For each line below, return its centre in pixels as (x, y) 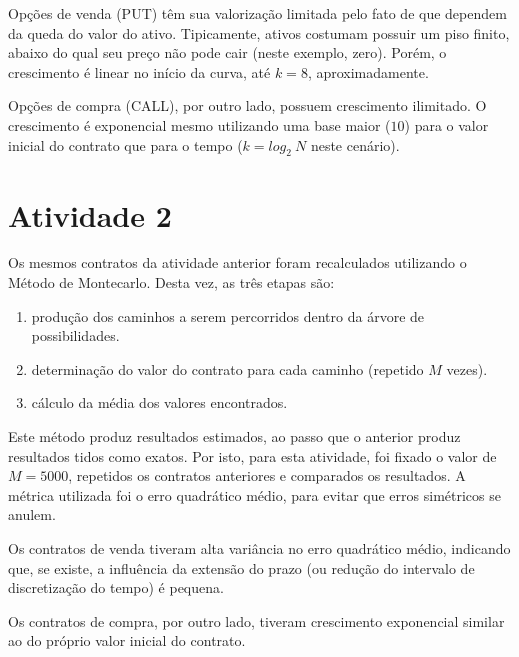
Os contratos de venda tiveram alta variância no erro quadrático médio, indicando (259, 548)
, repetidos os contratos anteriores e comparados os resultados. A (267, 475)
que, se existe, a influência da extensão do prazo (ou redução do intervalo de (241, 567)
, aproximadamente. (368, 71)
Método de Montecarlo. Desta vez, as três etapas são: (171, 282)
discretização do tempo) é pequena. (116, 587)
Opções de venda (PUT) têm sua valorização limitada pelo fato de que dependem (257, 13)
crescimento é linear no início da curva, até (139, 71)
